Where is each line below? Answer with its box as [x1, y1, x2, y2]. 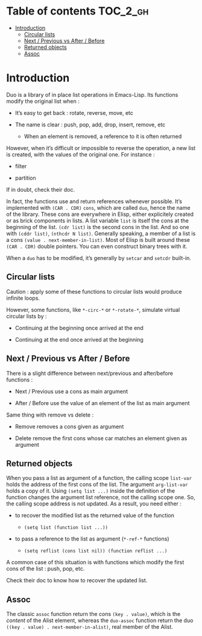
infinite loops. [6, 294, 40, 302]
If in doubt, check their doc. [6, 186, 75, 193]
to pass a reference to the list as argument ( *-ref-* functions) [14, 535, 169, 542]
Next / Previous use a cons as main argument [14, 388, 128, 395]
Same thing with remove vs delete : [6, 411, 94, 418]
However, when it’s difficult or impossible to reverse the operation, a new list [6, 144, 196, 152]
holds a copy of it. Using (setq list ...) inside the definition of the [6, 487, 175, 495]
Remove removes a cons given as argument [14, 423, 124, 430]
